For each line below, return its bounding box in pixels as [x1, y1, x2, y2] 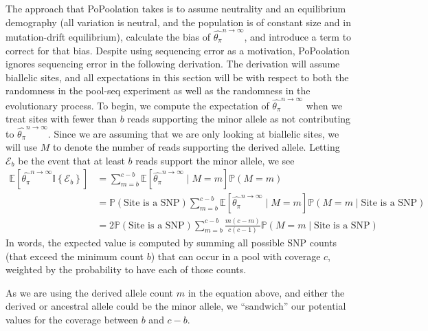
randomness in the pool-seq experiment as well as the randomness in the [5, 83, 311, 98]
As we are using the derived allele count [5, 285, 174, 299]
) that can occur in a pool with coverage [150, 248, 321, 263]
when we [306, 98, 343, 112]
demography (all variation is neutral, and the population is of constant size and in [5, 14, 351, 29]
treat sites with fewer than [5, 111, 117, 126]
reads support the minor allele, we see [135, 153, 295, 167]
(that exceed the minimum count [5, 248, 144, 263]
